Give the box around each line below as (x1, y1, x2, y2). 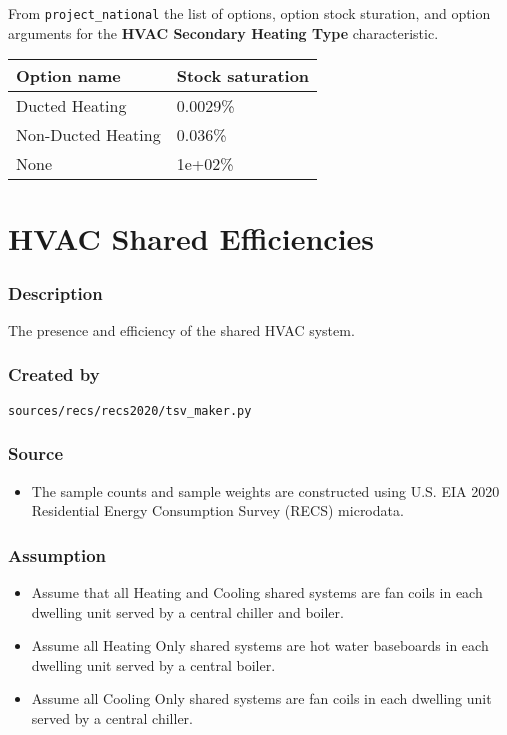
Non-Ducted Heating (16, 123, 161, 147)
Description (8, 280, 103, 305)
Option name (16, 64, 121, 88)
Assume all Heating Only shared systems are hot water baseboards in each (31, 635, 489, 656)
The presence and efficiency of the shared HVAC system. (8, 319, 355, 340)
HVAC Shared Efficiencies (8, 218, 375, 259)
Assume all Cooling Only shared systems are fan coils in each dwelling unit (31, 688, 492, 709)
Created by (8, 362, 100, 387)
